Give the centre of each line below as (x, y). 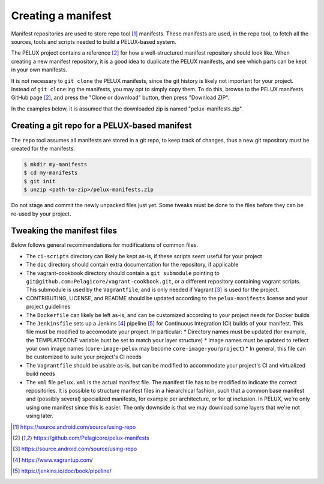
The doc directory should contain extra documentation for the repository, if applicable (132, 265)
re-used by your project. (41, 214)
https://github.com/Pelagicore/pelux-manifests (91, 438)
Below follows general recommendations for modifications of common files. (104, 245)
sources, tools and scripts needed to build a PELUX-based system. (94, 41)
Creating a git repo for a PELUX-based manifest (101, 126)
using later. (40, 416)
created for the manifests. (43, 148)
